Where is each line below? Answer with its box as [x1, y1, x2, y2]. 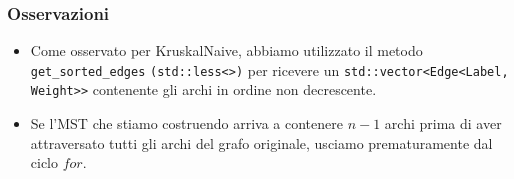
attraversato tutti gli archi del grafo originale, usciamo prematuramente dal [30, 132, 493, 153]
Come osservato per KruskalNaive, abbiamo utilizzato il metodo [30, 40, 423, 61]
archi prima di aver [384, 113, 502, 134]
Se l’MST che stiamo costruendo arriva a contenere [30, 113, 343, 134]
